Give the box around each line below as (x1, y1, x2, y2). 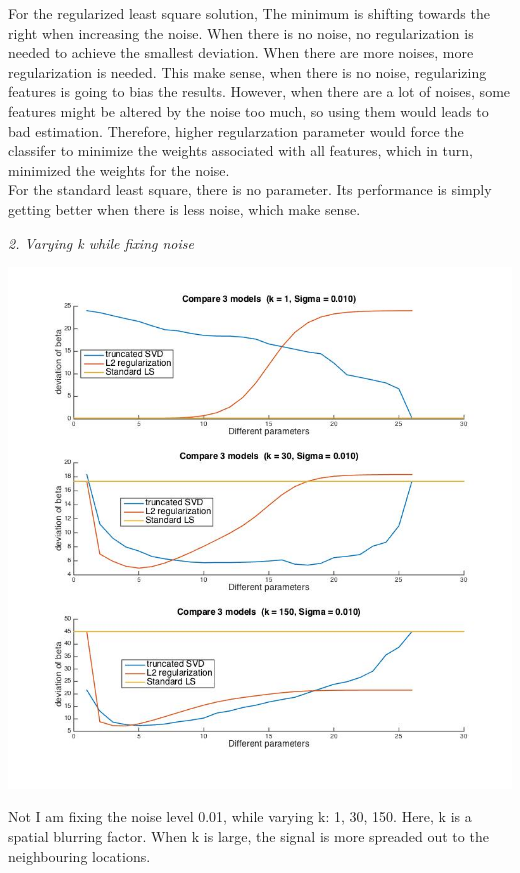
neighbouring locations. (8, 845, 151, 866)
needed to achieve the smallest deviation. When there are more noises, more (8, 42, 474, 63)
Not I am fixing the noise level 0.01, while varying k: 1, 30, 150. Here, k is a (8, 806, 472, 827)
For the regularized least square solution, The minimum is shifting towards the (8, 3, 490, 23)
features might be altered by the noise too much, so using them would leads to (8, 100, 489, 121)
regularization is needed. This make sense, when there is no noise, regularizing (8, 61, 487, 82)
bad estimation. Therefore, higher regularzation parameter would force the (8, 120, 464, 141)
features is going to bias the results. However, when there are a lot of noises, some (8, 81, 511, 102)
